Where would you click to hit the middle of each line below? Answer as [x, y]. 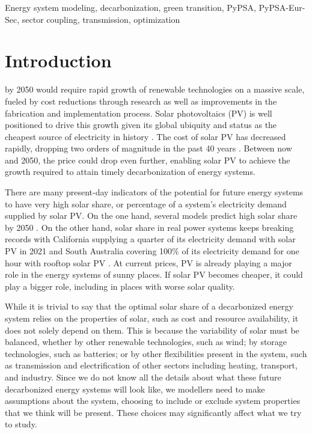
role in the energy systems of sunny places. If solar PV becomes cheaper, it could [154, 274]
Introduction [58, 60]
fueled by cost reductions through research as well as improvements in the [141, 101]
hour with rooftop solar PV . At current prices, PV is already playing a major [148, 262]
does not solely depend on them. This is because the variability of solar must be [152, 330]
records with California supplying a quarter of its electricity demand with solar [150, 239]
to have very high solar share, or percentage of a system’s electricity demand [146, 203]
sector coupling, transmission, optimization [101, 19]
